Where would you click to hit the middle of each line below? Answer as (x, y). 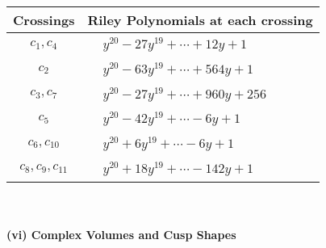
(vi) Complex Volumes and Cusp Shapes (121, 235)
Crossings (44, 20)
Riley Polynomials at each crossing (200, 20)
